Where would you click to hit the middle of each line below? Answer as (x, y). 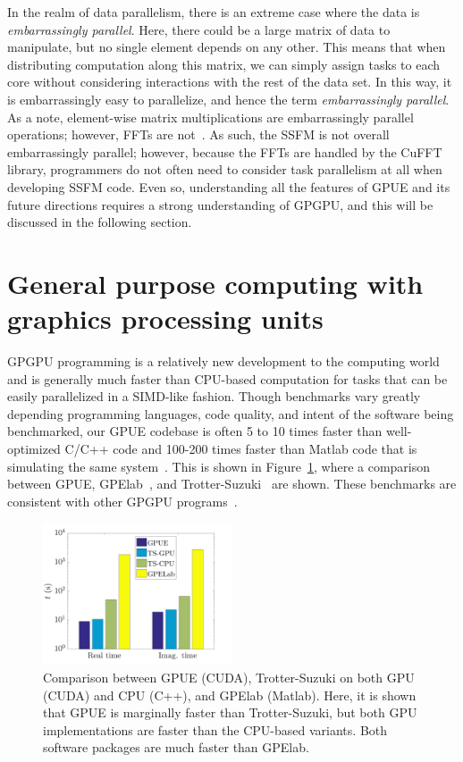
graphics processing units (165, 318)
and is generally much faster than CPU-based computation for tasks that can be (227, 378)
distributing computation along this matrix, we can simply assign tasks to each (224, 64)
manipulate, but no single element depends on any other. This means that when (227, 47)
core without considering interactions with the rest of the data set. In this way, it (230, 82)
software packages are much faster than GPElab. (176, 747)
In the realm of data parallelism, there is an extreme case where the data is (214, 12)
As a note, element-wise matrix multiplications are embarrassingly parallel (210, 117)
